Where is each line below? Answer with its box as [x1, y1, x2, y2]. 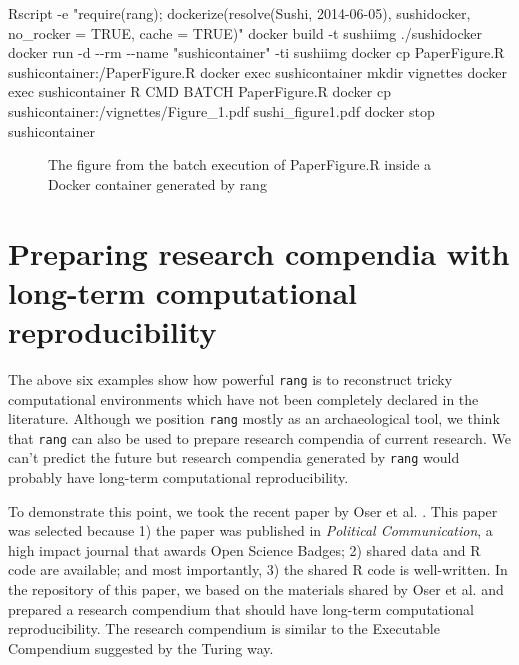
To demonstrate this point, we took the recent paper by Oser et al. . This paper [8, 500, 498, 521]
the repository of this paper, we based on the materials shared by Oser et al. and [8, 579, 504, 600]
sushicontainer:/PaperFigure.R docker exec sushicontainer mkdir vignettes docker [8, 61, 508, 82]
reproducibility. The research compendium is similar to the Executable [8, 618, 440, 639]
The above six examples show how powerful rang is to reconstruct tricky [8, 368, 453, 389]
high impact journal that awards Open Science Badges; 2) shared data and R [8, 539, 481, 560]
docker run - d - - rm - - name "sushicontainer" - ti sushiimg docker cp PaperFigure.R [8, 42, 505, 63]
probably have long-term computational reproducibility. [8, 467, 349, 488]
